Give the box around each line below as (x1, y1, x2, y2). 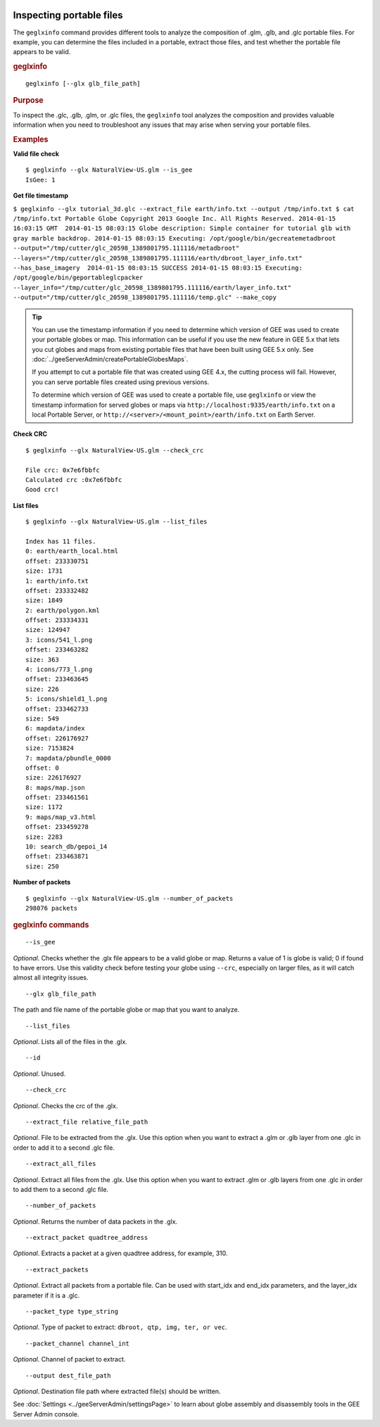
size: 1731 (25, 567, 63, 575)
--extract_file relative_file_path (25, 1117, 148, 1126)
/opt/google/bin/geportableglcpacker (13, 274, 144, 281)
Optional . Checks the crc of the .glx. (13, 1101, 118, 1110)
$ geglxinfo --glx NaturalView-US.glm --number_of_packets (25, 894, 234, 902)
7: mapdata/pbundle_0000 (25, 754, 111, 762)
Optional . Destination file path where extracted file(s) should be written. (13, 1387, 221, 1395)
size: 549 (25, 714, 59, 723)
